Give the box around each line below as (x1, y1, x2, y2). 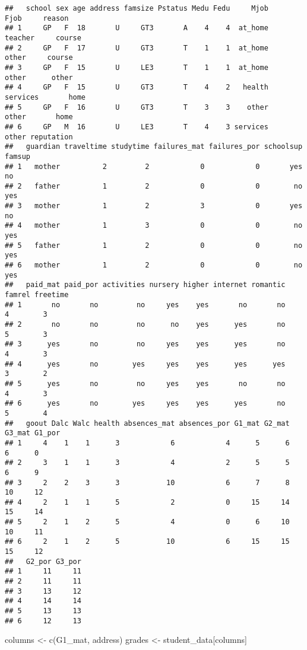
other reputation (5, 132, 73, 141)
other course (5, 53, 73, 62)
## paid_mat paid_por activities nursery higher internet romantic (5, 281, 286, 289)
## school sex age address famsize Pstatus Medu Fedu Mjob (5, 4, 268, 12)
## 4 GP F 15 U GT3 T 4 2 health (5, 83, 268, 92)
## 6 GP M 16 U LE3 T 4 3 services (5, 122, 268, 131)
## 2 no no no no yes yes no (5, 320, 286, 329)
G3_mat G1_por (5, 429, 61, 438)
